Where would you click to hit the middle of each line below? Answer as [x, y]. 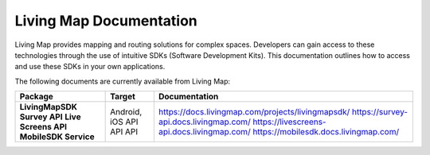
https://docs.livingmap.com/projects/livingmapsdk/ [254, 112]
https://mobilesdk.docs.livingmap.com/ [326, 132]
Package [36, 97]
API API [124, 132]
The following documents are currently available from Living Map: [123, 81]
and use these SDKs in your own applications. [90, 67]
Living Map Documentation [106, 21]
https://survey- [380, 112]
